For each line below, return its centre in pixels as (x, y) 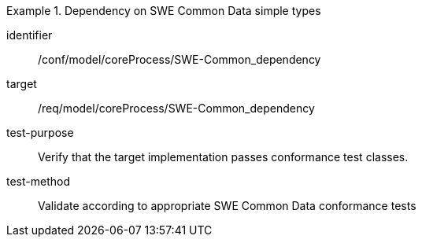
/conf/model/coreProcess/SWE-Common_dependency (180, 59)
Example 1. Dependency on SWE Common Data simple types (164, 11)
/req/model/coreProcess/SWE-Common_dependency (176, 108)
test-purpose (40, 133)
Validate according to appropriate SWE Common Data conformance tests (227, 206)
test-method (38, 181)
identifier (30, 35)
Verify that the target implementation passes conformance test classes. (223, 157)
